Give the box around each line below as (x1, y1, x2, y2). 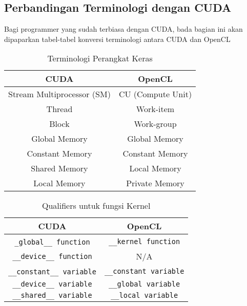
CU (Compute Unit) (118, 88, 192, 100)
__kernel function (109, 237, 180, 246)
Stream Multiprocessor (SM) (8, 88, 111, 100)
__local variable (111, 291, 178, 300)
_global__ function (14, 238, 90, 247)
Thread (46, 103, 73, 115)
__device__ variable (12, 280, 92, 289)
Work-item (136, 103, 175, 115)
